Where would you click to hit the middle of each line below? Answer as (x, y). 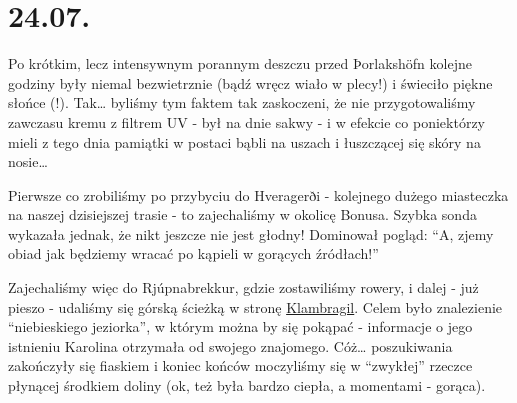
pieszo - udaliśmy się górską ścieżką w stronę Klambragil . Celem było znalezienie (255, 306)
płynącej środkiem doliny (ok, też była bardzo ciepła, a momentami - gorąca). (247, 385)
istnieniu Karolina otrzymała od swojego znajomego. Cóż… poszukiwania (230, 345)
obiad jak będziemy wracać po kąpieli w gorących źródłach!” (193, 253)
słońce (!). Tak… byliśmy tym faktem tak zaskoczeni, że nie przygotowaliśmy (242, 102)
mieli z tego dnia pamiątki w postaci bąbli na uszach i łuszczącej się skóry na (244, 141)
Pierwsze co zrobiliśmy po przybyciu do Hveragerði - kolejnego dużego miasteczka (258, 194)
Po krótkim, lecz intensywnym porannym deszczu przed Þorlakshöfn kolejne (240, 63)
